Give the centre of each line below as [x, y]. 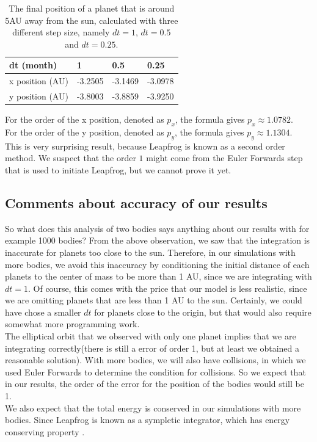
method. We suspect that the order [71, 158]
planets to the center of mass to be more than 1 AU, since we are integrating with [158, 276]
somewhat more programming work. [72, 324]
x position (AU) [39, 81]
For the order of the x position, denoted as [85, 119]
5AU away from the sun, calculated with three [92, 20]
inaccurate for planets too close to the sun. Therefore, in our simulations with [150, 252]
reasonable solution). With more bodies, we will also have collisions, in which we [155, 360]
